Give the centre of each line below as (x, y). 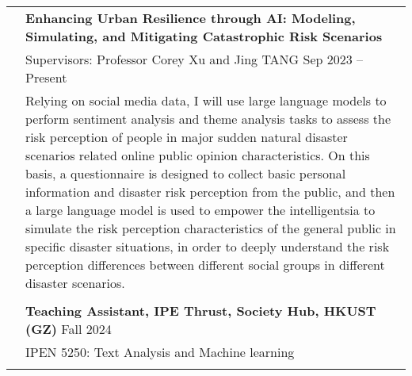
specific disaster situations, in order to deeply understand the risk (208, 246)
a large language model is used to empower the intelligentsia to (200, 210)
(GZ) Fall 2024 (69, 329)
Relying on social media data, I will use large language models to (206, 100)
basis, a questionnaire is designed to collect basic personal (186, 173)
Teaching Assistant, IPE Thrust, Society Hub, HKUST (201, 311)
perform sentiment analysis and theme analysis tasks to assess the (208, 119)
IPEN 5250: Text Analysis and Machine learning (160, 352)
